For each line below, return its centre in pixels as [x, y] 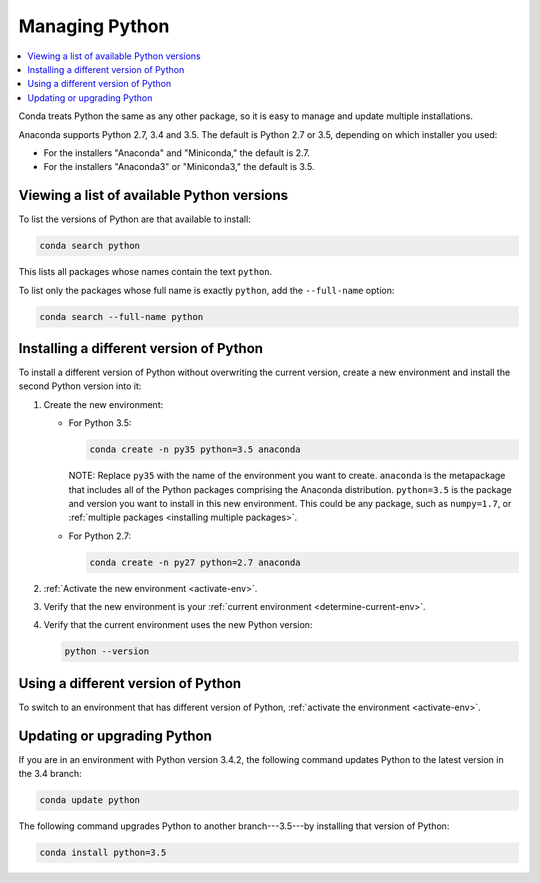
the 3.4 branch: [50, 774]
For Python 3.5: [100, 423]
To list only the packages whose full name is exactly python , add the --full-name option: [206, 290]
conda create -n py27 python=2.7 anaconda [195, 562]
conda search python [89, 246]
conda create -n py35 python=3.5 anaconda [195, 449]
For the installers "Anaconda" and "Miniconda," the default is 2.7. [176, 152]
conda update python [89, 800]
